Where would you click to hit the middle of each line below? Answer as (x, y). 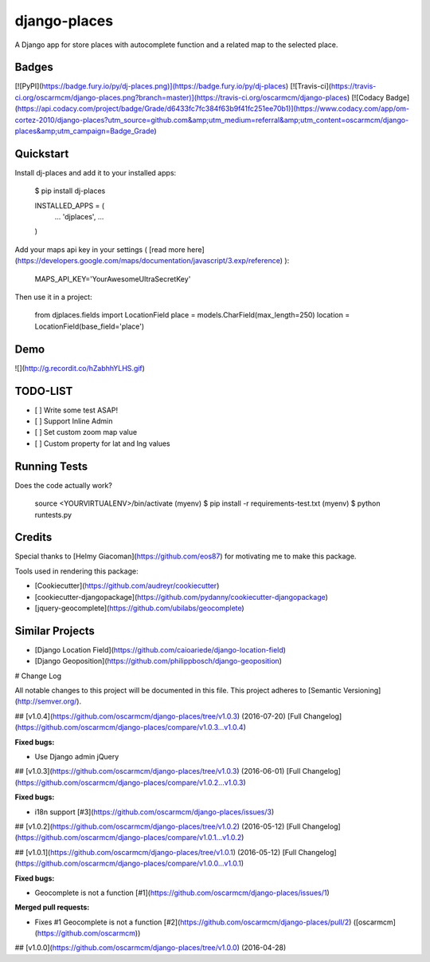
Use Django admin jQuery (77, 757)
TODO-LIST (44, 391)
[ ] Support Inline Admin (74, 421)
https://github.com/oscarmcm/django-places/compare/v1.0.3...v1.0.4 (130, 727)
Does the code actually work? (64, 485)
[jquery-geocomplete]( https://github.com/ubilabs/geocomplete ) (139, 608)
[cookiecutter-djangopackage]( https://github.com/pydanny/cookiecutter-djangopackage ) (181, 597)
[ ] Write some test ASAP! (76, 410)
